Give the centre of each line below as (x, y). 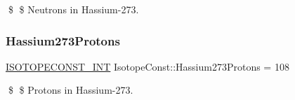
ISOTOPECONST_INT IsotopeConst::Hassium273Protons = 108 (147, 66)
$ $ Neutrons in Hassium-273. (73, 9)
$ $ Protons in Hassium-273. (71, 90)
